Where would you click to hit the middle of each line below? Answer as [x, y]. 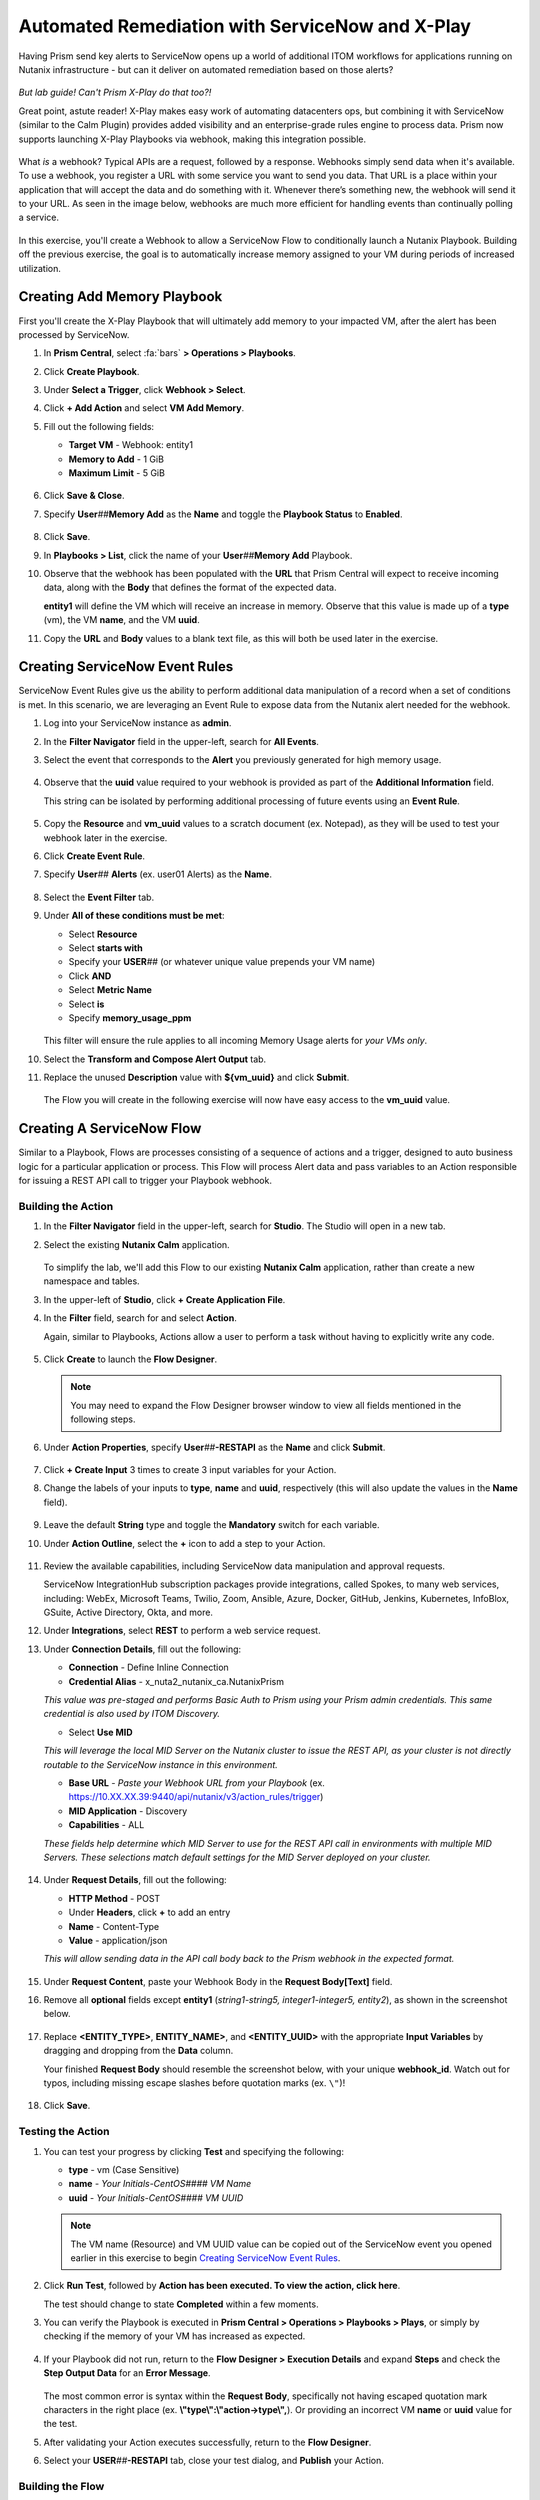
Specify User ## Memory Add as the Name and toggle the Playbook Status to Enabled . [223, 514]
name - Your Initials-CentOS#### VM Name [160, 2184]
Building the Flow [61, 2486]
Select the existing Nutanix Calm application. [136, 1244]
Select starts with [106, 947]
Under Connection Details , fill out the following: [142, 1649]
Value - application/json [118, 1940]
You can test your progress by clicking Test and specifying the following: [194, 2151]
